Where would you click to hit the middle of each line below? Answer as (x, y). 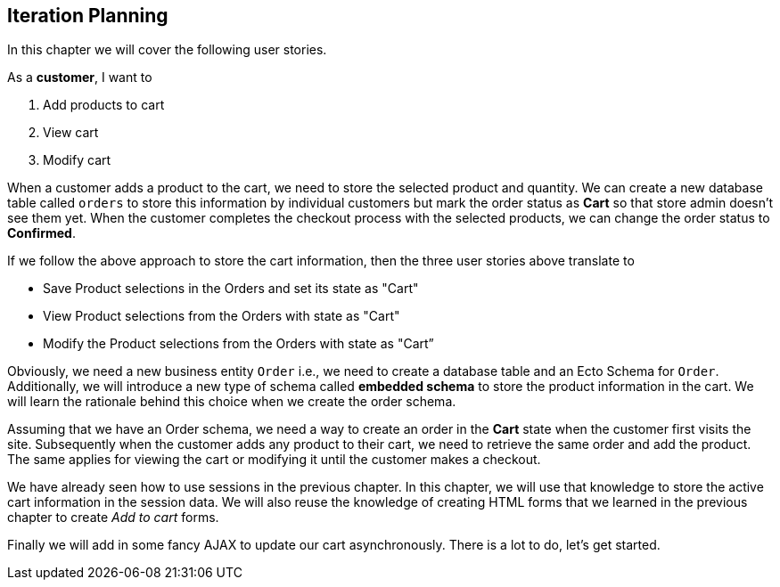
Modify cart (77, 160)
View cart (71, 133)
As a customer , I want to (80, 77)
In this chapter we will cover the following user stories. (167, 50)
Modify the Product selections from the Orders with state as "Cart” (238, 344)
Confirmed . (41, 233)
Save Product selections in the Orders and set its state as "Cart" (231, 289)
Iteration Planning (88, 16)
